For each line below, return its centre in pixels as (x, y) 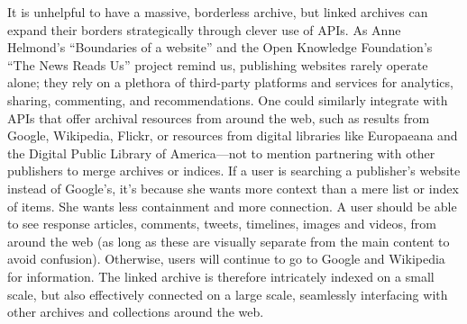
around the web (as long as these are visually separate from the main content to (229, 241)
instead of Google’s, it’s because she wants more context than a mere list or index (233, 188)
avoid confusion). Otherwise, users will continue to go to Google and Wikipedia (226, 259)
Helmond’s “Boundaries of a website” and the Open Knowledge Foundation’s (220, 47)
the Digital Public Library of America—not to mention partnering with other (221, 153)
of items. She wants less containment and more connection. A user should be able (232, 206)
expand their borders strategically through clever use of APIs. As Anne (204, 29)
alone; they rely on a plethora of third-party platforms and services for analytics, (230, 82)
